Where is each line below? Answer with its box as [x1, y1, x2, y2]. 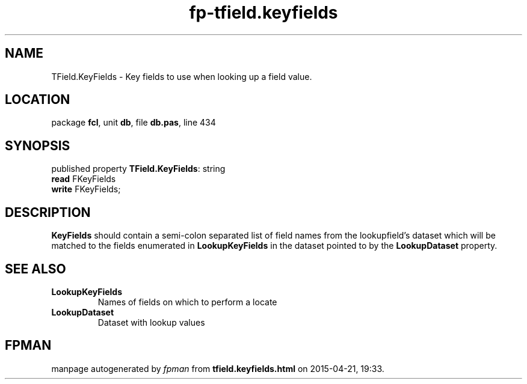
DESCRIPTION [5, 204, 91, 220]
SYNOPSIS [5, 138, 70, 153]
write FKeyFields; [51, 184, 121, 195]
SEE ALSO [5, 261, 66, 276]
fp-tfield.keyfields [189, 2, 338, 23]
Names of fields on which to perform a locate [97, 296, 277, 307]
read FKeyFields [51, 174, 116, 184]
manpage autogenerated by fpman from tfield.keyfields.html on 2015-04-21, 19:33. [51, 363, 384, 374]
